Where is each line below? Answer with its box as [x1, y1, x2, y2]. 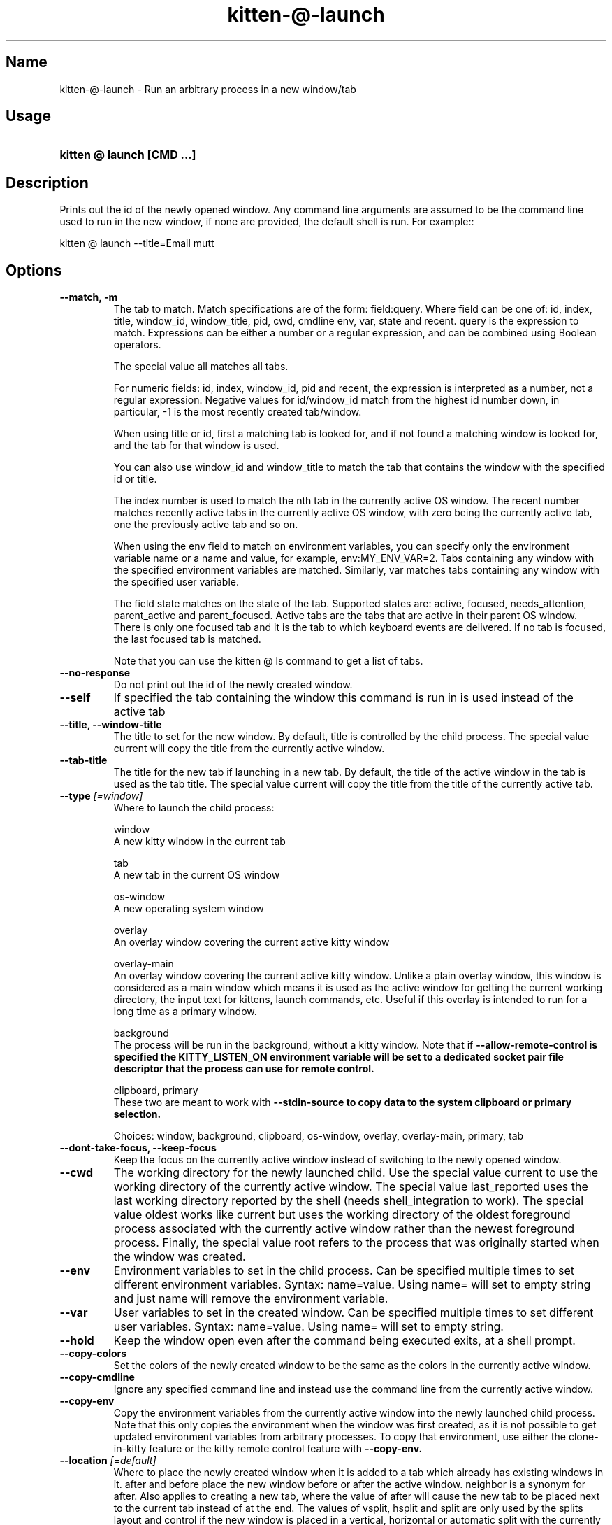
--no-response [59, 667, 131, 679]
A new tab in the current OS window [113, 869, 280, 881]
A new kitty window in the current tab [113, 835, 286, 848]
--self [59, 690, 91, 705]
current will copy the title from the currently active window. [113, 742, 385, 755]
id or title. [113, 473, 157, 485]
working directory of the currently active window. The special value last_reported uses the [113, 1179, 588, 1194]
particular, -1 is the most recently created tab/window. [113, 406, 362, 418]
